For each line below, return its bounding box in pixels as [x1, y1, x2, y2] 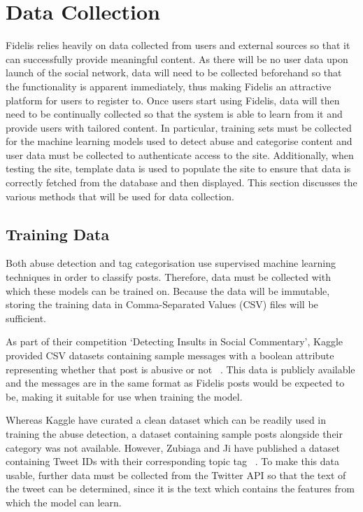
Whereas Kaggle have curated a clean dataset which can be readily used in [6, 413, 327, 427]
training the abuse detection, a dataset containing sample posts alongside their [6, 426, 343, 441]
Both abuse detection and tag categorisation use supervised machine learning [6, 256, 336, 270]
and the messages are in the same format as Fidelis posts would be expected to [6, 375, 345, 390]
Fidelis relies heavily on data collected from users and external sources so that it [6, 38, 350, 53]
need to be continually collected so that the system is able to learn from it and [6, 106, 343, 121]
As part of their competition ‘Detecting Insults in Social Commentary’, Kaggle [6, 334, 343, 349]
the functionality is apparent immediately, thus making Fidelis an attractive [6, 78, 332, 93]
